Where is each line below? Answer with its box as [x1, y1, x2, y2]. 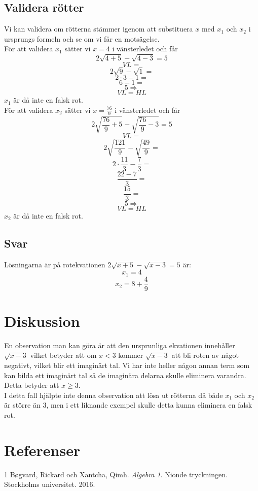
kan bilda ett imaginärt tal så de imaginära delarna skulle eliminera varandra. [4, 370, 246, 380]
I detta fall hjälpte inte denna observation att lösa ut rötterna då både [4, 389, 223, 400]
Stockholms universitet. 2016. [4, 479, 95, 489]
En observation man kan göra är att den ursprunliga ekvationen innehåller [4, 340, 235, 350]
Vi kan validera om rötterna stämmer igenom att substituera [4, 23, 193, 34]
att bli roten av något [171, 350, 239, 360]
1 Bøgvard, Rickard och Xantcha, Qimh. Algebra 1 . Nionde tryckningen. [4, 469, 228, 479]
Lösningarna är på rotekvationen [4, 259, 105, 269]
